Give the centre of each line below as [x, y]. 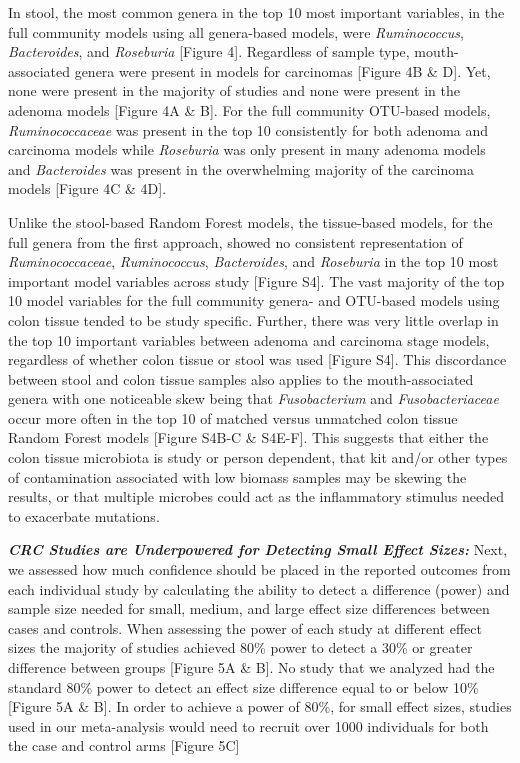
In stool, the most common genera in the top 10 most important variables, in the [256, 12]
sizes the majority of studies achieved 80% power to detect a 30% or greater [240, 647]
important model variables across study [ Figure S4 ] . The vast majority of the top [256, 280]
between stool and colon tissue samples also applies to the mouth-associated [241, 378]
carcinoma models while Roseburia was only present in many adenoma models [247, 149]
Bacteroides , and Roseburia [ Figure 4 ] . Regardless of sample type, [209, 51]
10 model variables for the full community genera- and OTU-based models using [254, 300]
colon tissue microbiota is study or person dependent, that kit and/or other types [258, 457]
